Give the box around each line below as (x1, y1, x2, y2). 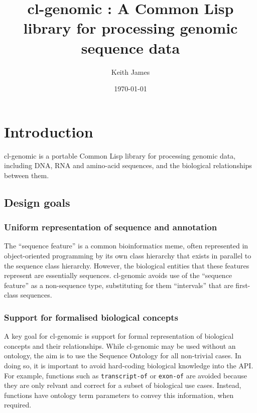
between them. (4, 170, 49, 180)
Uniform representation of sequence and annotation (4, 221, 217, 233)
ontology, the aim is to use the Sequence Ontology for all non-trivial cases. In (4, 350, 241, 361)
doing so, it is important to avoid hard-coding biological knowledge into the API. (4, 360, 253, 370)
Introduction (4, 121, 93, 142)
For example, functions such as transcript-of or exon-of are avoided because (4, 370, 247, 380)
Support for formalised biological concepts (4, 311, 178, 323)
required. (4, 399, 32, 410)
